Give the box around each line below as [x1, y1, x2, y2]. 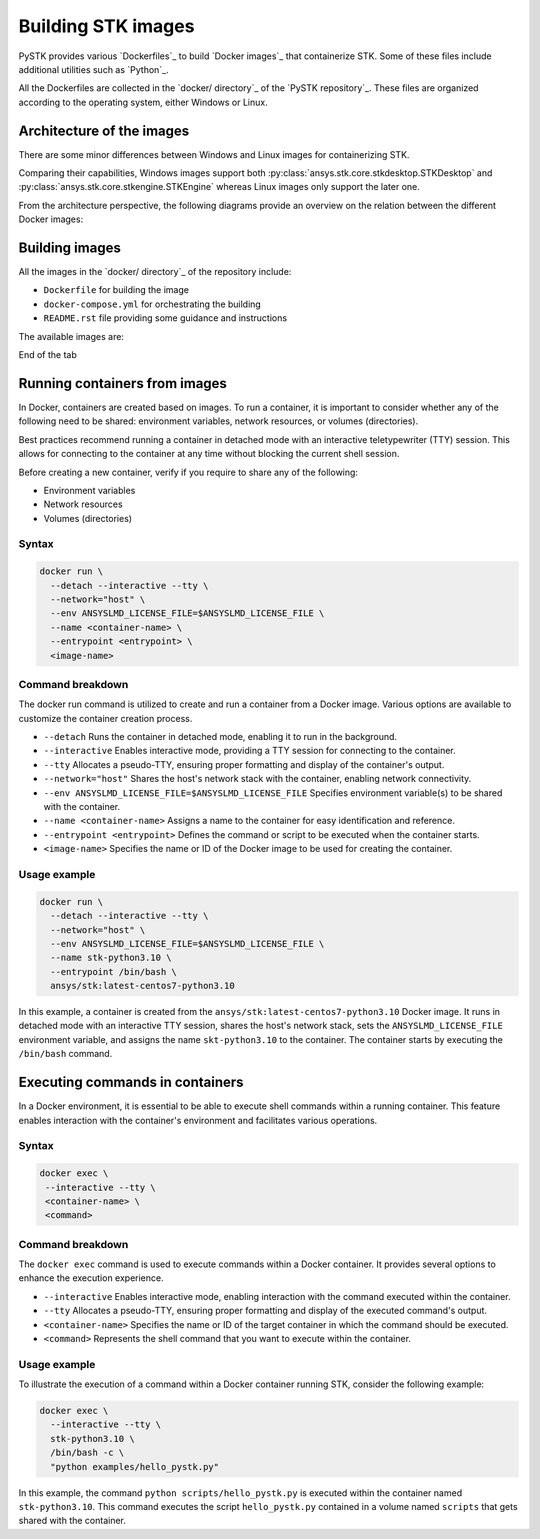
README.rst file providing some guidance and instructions [43, 312, 288, 324]
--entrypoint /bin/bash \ [50, 966, 177, 977]
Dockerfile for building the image [43, 284, 190, 296]
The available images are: [18, 330, 125, 342]
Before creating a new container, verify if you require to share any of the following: [18, 466, 359, 478]
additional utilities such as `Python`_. [18, 63, 169, 75]
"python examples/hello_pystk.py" [50, 1461, 220, 1472]
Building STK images [18, 15, 195, 37]
